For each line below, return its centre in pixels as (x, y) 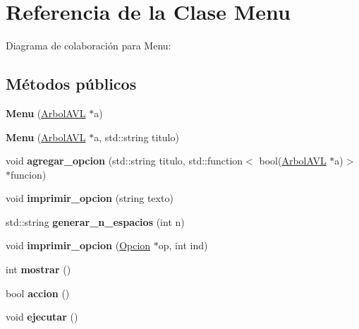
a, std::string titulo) (136, 137)
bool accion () (38, 293)
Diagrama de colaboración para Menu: (89, 46)
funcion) (29, 174)
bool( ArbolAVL (293, 161)
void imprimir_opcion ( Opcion (78, 245)
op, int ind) (183, 245)
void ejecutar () (42, 317)
